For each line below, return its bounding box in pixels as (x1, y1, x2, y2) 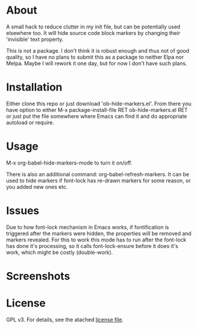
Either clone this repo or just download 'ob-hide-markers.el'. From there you (6, 100, 192, 107)
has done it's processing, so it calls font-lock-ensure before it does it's (6, 242, 179, 249)
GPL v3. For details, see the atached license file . (6, 316, 124, 323)
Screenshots (6, 269, 70, 283)
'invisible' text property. (6, 36, 64, 43)
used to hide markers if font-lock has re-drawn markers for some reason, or (6, 177, 191, 184)
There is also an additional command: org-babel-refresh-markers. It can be (6, 170, 189, 178)
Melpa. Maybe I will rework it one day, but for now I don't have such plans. (6, 60, 188, 67)
